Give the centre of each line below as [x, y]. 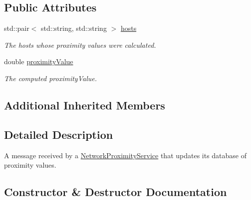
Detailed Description [59, 134]
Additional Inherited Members [85, 105]
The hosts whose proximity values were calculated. [80, 45]
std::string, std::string [74, 28]
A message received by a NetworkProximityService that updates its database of [125, 155]
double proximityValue [39, 61]
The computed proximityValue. [50, 78]
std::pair [17, 28]
